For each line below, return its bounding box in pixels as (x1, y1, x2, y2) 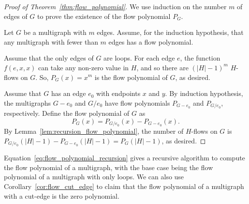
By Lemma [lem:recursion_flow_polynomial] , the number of (4, 126, 184, 136)
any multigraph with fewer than (4, 36, 98, 47)
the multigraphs (4, 97, 51, 108)
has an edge (51, 88, 86, 98)
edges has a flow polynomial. (108, 36, 193, 47)
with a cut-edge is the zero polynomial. (4, 190, 119, 201)
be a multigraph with (23, 27, 87, 37)
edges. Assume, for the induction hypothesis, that (97, 27, 244, 37)
